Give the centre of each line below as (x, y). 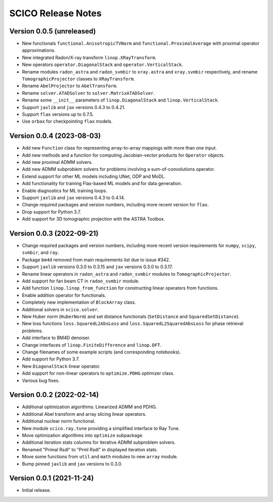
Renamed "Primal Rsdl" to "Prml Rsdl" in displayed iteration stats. (90, 449)
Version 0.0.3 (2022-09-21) (54, 233)
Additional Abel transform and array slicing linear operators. (84, 414)
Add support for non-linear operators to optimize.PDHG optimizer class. (98, 373)
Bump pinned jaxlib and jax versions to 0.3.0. (72, 463)
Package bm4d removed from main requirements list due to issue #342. (96, 260)
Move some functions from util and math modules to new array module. (100, 457)
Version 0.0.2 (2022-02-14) (54, 395)
